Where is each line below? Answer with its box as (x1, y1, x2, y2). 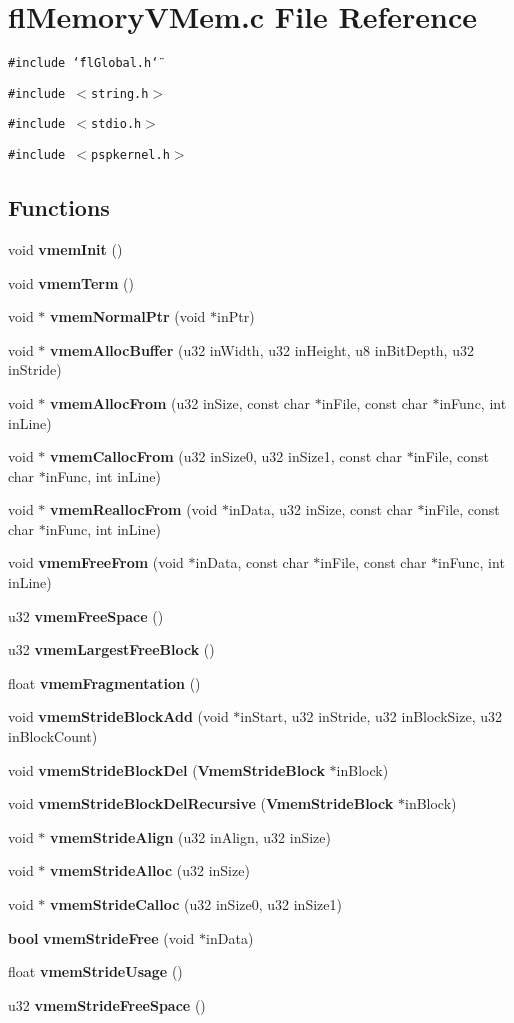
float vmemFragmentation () (8, 672, 201, 693)
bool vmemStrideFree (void (8, 927, 195, 948)
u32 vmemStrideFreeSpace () (8, 994, 206, 1015)
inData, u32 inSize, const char (228, 499, 413, 520)
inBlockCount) (8, 726, 98, 747)
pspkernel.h (91, 148, 170, 163)
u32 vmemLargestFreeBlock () (8, 639, 215, 660)
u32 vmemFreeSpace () (8, 605, 164, 626)
